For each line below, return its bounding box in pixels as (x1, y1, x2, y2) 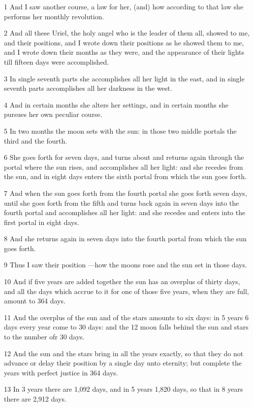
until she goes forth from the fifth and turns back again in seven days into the (4, 197, 239, 208)
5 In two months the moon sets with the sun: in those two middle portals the (4, 125, 237, 136)
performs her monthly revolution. (4, 11, 104, 21)
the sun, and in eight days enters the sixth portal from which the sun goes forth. (4, 171, 247, 182)
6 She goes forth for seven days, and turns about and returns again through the (4, 152, 244, 162)
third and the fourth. (4, 135, 67, 146)
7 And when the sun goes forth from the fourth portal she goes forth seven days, (4, 187, 247, 198)
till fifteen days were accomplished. (4, 56, 109, 67)
